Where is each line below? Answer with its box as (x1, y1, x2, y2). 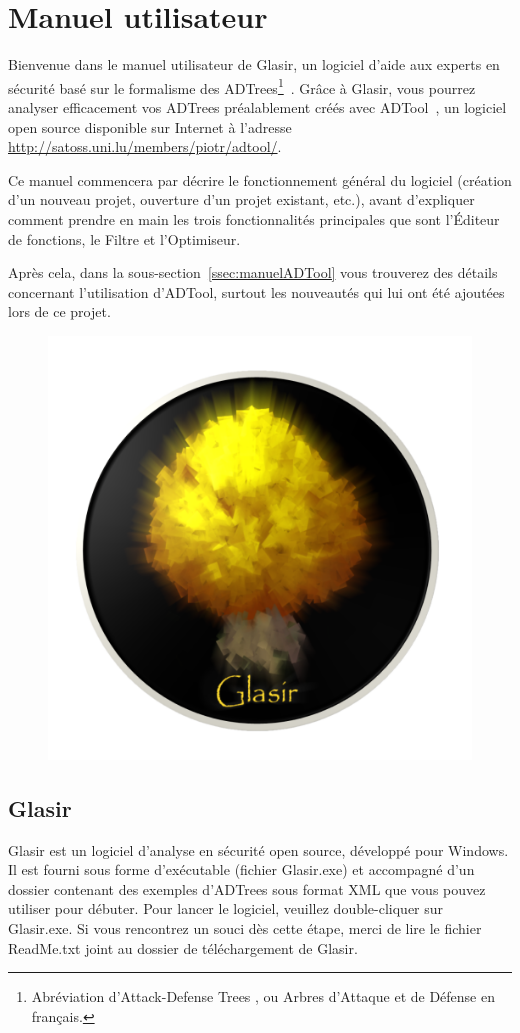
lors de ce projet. (8, 301, 111, 322)
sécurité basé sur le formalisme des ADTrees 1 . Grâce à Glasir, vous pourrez (8, 74, 476, 98)
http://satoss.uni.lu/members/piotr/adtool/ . (8, 136, 282, 157)
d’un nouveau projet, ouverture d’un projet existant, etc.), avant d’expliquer (8, 189, 475, 210)
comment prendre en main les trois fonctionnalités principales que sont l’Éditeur (8, 208, 500, 229)
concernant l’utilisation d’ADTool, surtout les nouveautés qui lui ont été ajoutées (8, 281, 505, 302)
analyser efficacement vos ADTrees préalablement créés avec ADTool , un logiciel (8, 96, 507, 117)
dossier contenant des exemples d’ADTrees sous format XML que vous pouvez (8, 878, 486, 899)
